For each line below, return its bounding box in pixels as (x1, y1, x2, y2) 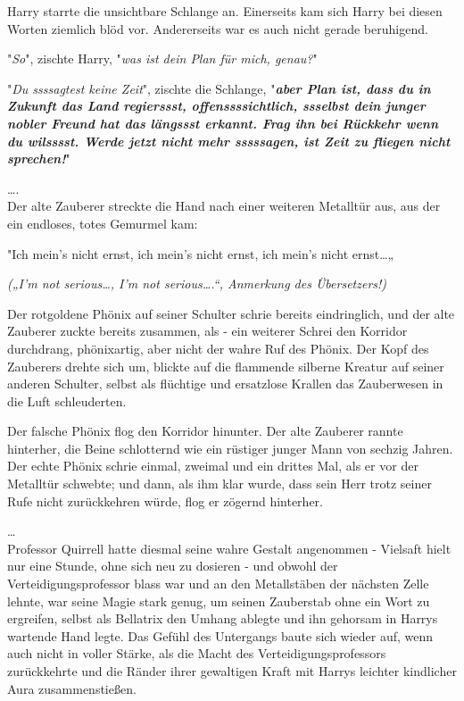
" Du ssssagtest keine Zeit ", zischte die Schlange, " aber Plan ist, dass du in (7, 79, 431, 97)
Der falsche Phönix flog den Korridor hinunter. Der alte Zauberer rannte (7, 421, 403, 440)
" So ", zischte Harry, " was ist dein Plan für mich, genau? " (7, 49, 318, 68)
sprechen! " (7, 149, 70, 168)
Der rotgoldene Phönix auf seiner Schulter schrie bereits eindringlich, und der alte (7, 304, 455, 322)
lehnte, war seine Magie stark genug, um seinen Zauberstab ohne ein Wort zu (7, 591, 430, 610)
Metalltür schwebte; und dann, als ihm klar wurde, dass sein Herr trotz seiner (7, 474, 432, 493)
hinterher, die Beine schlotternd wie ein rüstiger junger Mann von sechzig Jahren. (7, 438, 453, 457)
